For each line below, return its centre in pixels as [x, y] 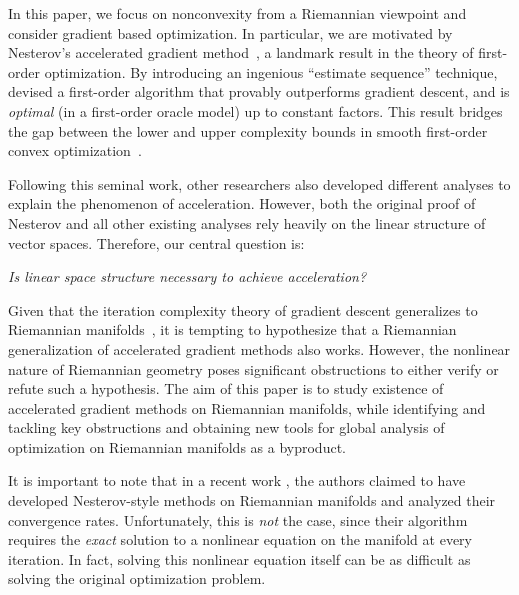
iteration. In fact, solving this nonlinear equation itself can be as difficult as [239, 558]
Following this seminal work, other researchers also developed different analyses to [259, 183]
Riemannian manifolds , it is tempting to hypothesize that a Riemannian [232, 329]
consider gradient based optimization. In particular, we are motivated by [230, 32]
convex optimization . [75, 150]
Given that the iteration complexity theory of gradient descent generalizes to [243, 309]
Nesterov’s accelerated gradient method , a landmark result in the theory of [241, 52]
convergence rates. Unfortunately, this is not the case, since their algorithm [238, 519]
